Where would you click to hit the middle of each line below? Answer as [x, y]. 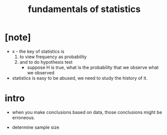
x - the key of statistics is [38, 51]
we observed [41, 73]
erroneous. [23, 117]
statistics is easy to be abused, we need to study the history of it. [80, 78]
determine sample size [36, 127]
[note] [18, 37]
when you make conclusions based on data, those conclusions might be [87, 112]
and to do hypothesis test [46, 62]
